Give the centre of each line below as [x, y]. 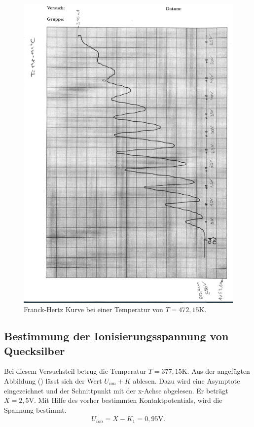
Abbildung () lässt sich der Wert [53, 380]
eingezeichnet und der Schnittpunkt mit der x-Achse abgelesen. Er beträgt [116, 390]
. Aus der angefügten [218, 371]
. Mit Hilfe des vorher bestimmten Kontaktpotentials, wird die [128, 400]
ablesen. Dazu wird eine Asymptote [186, 380]
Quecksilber [35, 350]
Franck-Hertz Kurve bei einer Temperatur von [93, 309]
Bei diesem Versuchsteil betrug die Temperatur [75, 371]
